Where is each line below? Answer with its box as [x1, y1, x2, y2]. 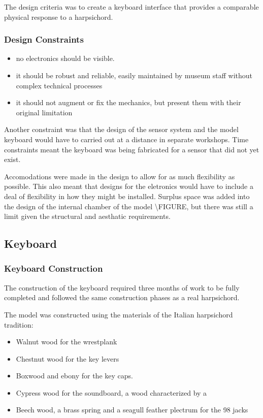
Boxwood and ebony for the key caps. [16, 370, 133, 381]
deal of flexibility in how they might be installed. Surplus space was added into [4, 190, 250, 201]
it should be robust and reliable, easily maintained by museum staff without [16, 70, 253, 80]
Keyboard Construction [4, 262, 103, 275]
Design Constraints [4, 33, 84, 46]
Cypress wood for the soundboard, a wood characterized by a [16, 387, 207, 398]
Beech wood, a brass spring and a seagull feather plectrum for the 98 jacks [16, 404, 248, 415]
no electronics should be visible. [16, 53, 115, 63]
